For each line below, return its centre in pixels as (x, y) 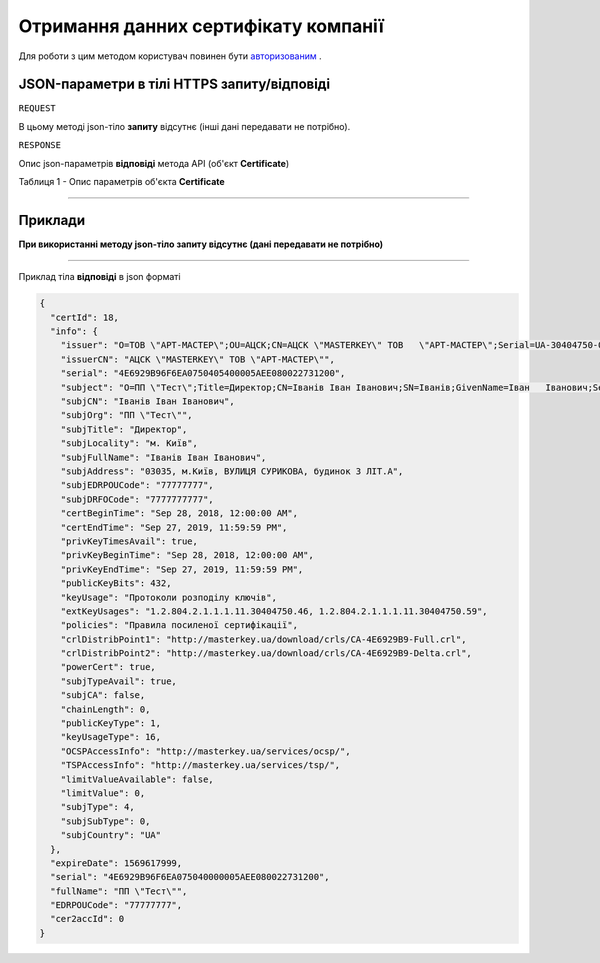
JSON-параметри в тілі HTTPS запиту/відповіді (174, 84)
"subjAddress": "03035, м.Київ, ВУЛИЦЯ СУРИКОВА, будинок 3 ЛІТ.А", (232, 471)
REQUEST (37, 108)
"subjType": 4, (97, 807)
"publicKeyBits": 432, (116, 583)
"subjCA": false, (103, 695)
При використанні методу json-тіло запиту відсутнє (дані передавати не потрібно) (201, 244)
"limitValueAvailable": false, (137, 779)
